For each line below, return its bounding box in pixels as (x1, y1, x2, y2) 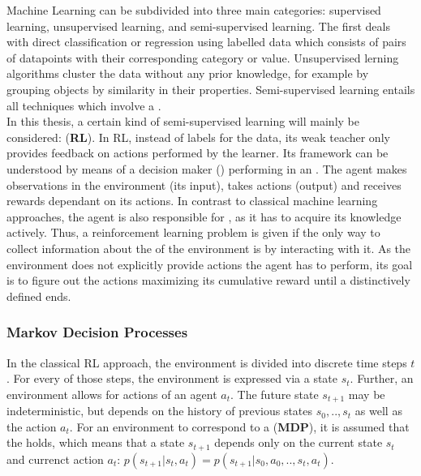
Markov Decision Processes (6, 322, 188, 342)
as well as (354, 402, 402, 419)
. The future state (230, 385, 319, 402)
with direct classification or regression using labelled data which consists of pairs (6, 33, 406, 50)
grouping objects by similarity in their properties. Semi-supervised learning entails (6, 80, 415, 97)
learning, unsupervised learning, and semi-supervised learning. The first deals (6, 17, 390, 34)
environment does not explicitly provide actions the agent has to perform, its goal (6, 255, 413, 272)
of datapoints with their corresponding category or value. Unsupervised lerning (6, 49, 399, 66)
